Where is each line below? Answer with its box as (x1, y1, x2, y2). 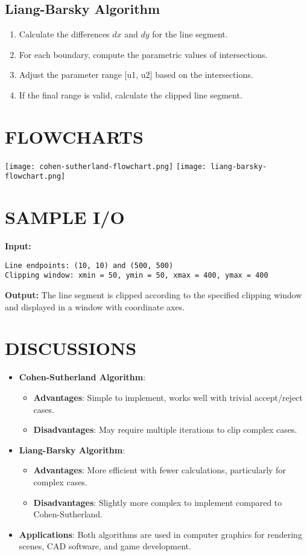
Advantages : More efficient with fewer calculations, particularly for (33, 464, 286, 476)
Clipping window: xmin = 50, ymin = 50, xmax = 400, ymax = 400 (5, 271, 268, 280)
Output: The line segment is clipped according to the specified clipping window (5, 289, 302, 301)
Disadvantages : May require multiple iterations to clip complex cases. (33, 423, 297, 436)
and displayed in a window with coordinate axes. (5, 300, 185, 313)
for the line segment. (152, 28, 228, 40)
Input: (5, 240, 31, 252)
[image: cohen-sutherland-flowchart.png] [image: (5, 162, 206, 171)
